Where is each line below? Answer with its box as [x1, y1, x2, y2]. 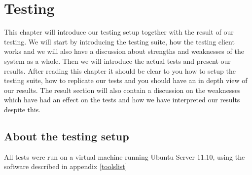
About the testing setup [4, 128, 129, 143]
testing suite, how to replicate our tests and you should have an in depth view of [4, 75, 248, 86]
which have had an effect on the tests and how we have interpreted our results [4, 94, 240, 105]
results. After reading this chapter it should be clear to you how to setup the [4, 65, 236, 76]
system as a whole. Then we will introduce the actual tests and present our [4, 55, 231, 66]
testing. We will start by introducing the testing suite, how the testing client [4, 36, 235, 46]
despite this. [4, 104, 41, 114]
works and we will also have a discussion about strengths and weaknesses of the [4, 46, 244, 56]
